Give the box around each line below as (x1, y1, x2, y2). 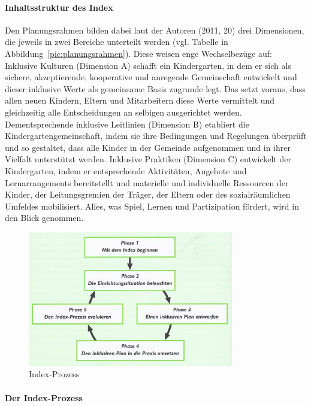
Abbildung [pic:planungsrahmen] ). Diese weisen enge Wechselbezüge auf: (5, 47, 272, 59)
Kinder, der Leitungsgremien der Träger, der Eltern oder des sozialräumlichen (5, 188, 291, 201)
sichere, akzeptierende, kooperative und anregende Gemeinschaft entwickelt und (5, 71, 297, 83)
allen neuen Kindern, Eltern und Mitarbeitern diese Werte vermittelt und (5, 94, 275, 107)
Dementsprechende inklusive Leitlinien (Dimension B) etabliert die (5, 117, 249, 130)
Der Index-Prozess (5, 391, 83, 404)
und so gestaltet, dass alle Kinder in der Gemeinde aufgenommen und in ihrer (5, 141, 291, 153)
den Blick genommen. (5, 211, 84, 224)
